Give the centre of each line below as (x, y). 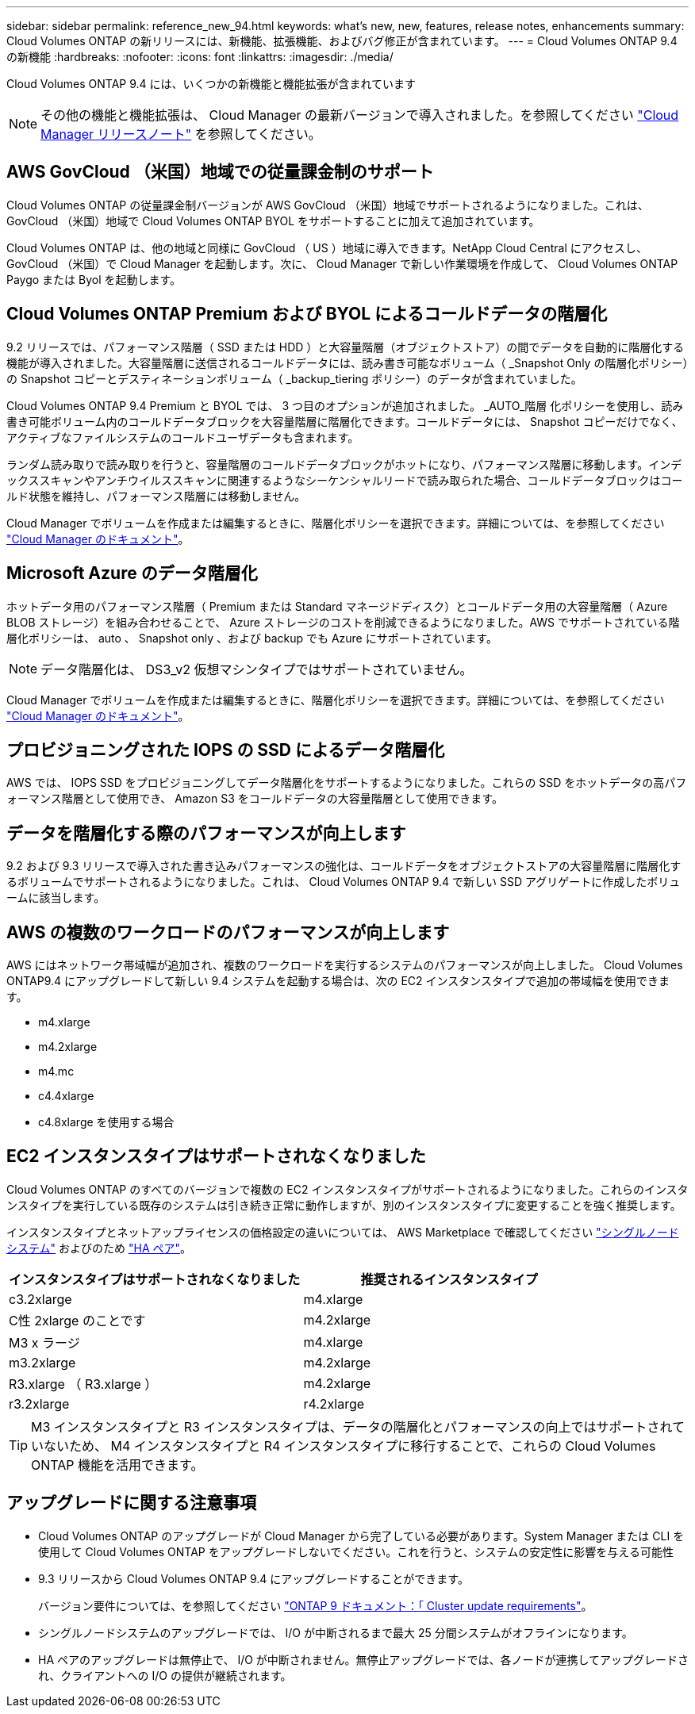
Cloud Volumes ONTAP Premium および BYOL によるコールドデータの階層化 (307, 314)
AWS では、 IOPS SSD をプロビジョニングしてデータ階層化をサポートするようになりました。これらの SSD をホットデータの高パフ (347, 783)
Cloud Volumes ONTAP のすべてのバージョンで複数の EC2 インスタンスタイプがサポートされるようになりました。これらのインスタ (347, 1189)
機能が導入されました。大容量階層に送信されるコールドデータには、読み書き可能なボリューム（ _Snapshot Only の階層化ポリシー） (347, 362)
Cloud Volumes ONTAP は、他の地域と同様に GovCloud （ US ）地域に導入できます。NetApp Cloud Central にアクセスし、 (327, 247)
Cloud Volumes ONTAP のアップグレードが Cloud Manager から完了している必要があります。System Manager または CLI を (361, 1536)
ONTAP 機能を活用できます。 (117, 1465)
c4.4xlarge (66, 1096)
